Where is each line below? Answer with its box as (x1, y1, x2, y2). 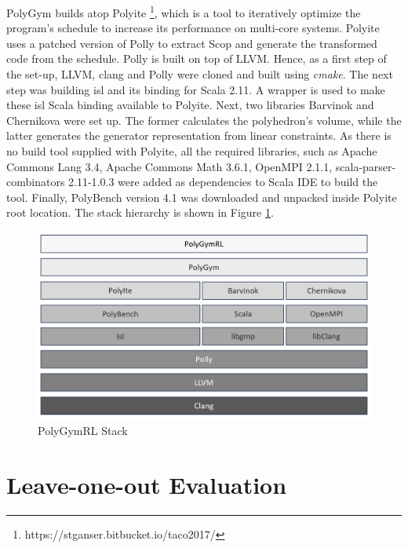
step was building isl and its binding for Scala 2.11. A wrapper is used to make (6, 81, 385, 97)
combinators (6, 174, 65, 190)
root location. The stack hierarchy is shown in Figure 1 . (6, 204, 274, 221)
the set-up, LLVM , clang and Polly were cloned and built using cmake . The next (6, 66, 393, 82)
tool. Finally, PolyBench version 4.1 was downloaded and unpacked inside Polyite (6, 188, 397, 205)
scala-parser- (335, 158, 396, 174)
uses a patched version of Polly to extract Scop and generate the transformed (6, 35, 377, 51)
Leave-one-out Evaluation (6, 468, 287, 500)
